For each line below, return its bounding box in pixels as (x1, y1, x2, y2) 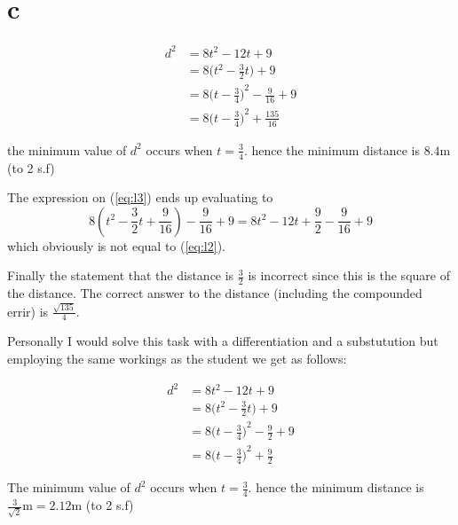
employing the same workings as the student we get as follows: (7, 349, 347, 367)
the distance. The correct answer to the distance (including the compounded (7, 284, 422, 302)
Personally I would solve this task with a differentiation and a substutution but (7, 332, 438, 350)
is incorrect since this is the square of (248, 266, 450, 285)
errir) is (7, 302, 49, 320)
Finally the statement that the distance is (7, 266, 234, 285)
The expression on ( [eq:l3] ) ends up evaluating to (7, 188, 273, 207)
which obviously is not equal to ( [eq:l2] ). (7, 236, 225, 255)
